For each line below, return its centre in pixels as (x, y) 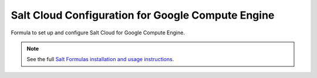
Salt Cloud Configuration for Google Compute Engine (143, 15)
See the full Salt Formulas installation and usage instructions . (100, 59)
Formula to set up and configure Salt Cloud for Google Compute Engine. (98, 33)
